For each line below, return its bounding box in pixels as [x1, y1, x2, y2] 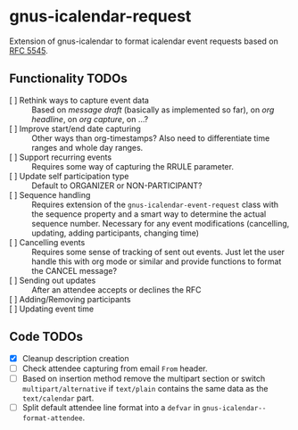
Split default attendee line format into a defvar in [21, 401, 201, 412]
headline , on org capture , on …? [31, 113, 149, 124]
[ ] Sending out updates [9, 275, 96, 285]
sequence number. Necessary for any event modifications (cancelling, [31, 218, 290, 228]
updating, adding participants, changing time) [31, 227, 199, 238]
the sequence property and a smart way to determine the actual [31, 208, 267, 219]
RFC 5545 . [9, 45, 49, 55]
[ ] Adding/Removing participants [9, 294, 131, 304]
